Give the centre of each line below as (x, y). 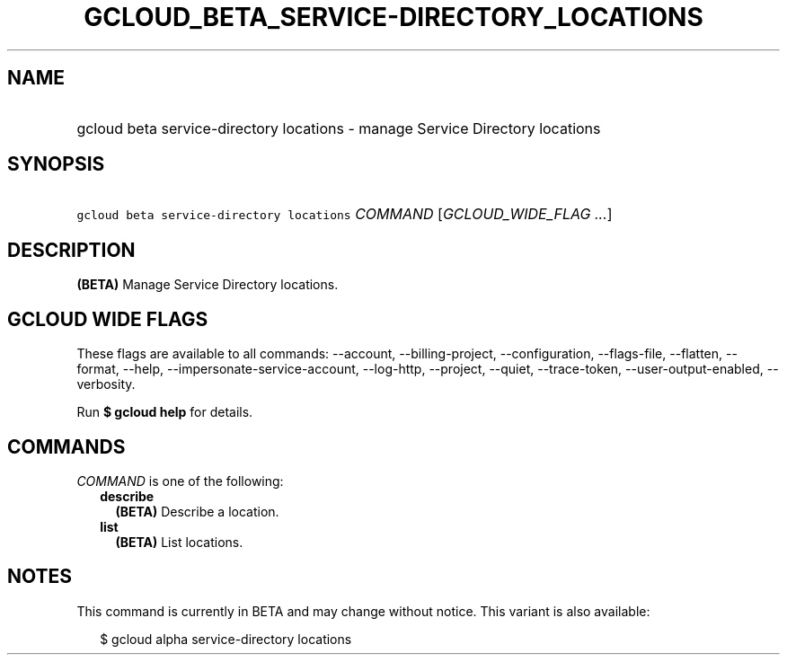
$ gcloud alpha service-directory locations (226, 639)
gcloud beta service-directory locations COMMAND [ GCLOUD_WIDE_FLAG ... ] (345, 214)
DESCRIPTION (71, 250)
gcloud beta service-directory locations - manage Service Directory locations (339, 128)
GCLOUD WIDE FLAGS (108, 319)
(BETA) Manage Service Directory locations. (208, 285)
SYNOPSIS (56, 164)
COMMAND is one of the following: (180, 481)
